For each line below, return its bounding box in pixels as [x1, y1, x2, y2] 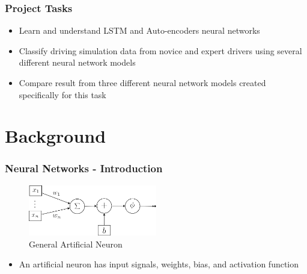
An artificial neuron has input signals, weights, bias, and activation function [19, 258, 299, 270]
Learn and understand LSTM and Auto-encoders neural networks [19, 24, 260, 37]
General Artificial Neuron [29, 237, 123, 250]
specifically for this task [19, 88, 106, 101]
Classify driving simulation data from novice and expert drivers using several [19, 44, 302, 57]
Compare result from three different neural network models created [19, 76, 266, 89]
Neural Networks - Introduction [5, 161, 163, 176]
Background [5, 123, 106, 148]
